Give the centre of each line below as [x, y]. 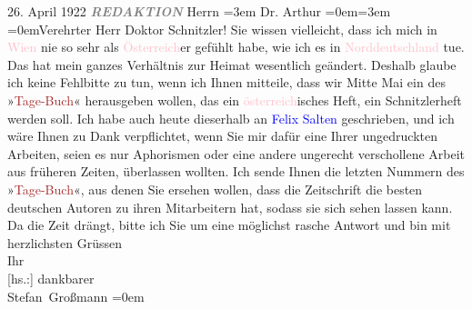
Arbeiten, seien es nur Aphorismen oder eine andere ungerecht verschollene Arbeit [236, 153]
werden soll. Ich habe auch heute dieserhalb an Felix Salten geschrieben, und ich [231, 118]
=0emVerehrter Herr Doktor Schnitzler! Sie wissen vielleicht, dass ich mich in [222, 29]
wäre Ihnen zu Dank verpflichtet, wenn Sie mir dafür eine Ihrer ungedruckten [222, 136]
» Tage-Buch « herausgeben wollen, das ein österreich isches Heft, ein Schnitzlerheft [235, 100]
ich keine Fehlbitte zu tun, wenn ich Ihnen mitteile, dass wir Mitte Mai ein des [226, 82]
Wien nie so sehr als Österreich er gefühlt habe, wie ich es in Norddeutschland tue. [236, 47]
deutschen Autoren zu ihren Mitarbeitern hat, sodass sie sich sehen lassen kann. [230, 207]
